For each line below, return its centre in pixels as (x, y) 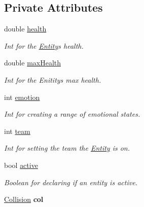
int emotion (22, 97)
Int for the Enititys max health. (53, 79)
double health (25, 29)
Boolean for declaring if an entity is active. (71, 182)
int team (17, 131)
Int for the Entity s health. (44, 45)
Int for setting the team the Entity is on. (67, 148)
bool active (21, 165)
